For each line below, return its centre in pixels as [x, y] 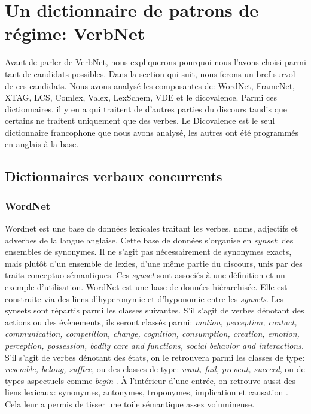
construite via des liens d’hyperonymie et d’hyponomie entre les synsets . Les [144, 298]
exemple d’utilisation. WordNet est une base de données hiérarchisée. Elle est [146, 287]
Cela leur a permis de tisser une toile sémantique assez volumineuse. [130, 404]
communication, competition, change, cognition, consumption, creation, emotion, [152, 334]
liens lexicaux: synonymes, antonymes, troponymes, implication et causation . [147, 392]
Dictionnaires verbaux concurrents [114, 176]
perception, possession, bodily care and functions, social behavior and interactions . [154, 345]
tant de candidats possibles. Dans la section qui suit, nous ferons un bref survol [150, 73]
